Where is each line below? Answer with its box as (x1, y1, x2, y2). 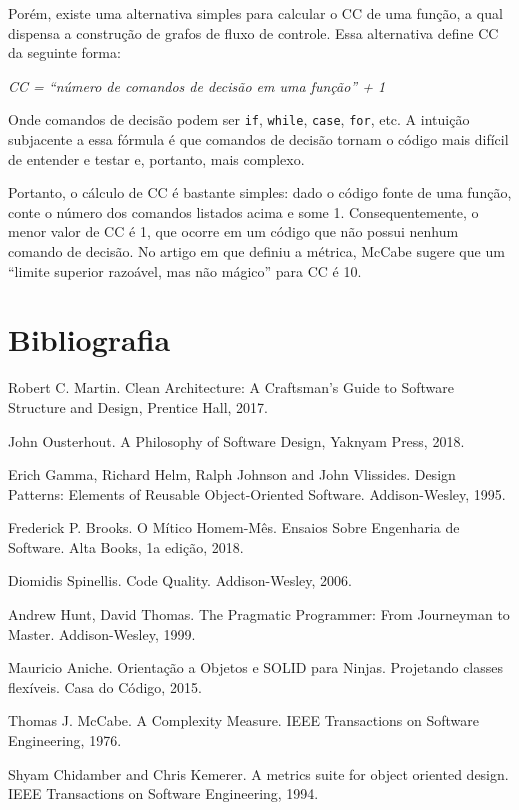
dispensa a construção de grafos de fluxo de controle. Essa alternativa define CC (8, 22, 499, 43)
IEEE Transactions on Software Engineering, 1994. (8, 783, 319, 804)
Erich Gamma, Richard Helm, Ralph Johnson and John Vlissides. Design (8, 464, 456, 485)
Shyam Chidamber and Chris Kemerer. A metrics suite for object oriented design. (8, 763, 509, 784)
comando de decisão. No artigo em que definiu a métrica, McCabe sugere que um (8, 241, 505, 261)
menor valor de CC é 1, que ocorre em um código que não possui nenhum (8, 221, 459, 242)
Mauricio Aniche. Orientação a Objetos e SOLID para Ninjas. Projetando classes (8, 657, 504, 678)
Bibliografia (8, 319, 171, 360)
